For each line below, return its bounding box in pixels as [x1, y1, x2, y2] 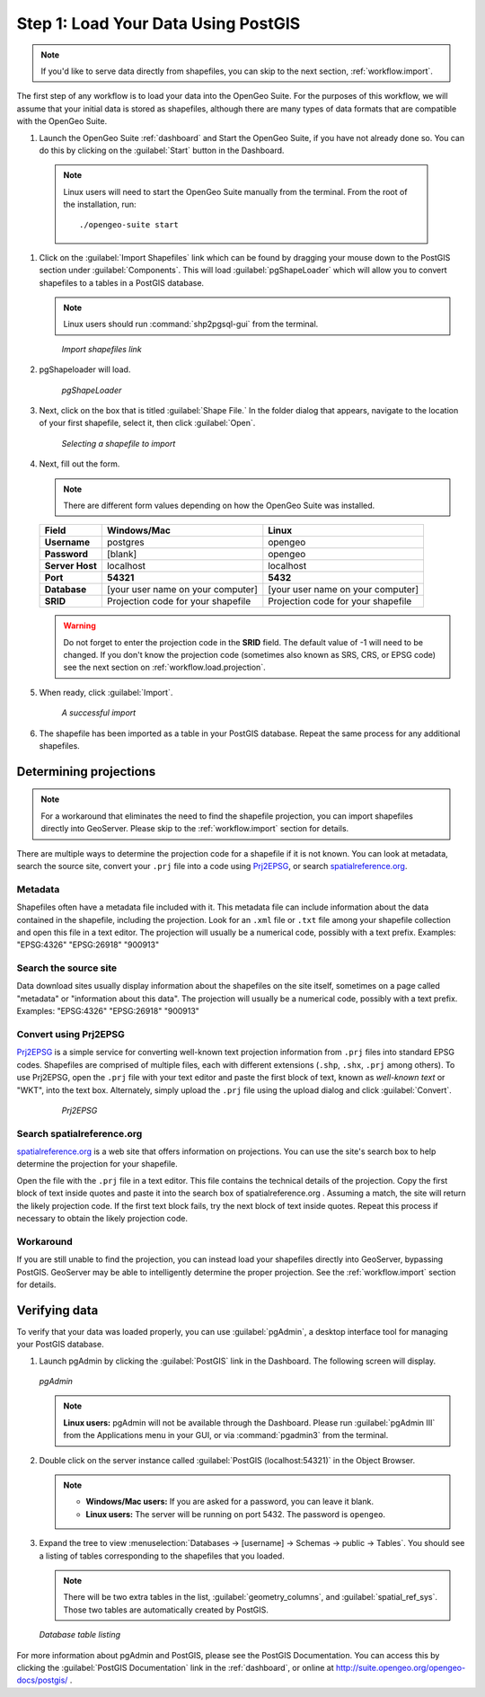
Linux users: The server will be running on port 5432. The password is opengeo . [85, 1508, 386, 1519]
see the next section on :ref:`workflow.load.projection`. [63, 662, 266, 673]
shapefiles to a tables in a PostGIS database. [39, 277, 205, 288]
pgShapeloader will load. [39, 364, 131, 375]
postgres [106, 536, 145, 548]
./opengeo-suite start [79, 220, 180, 230]
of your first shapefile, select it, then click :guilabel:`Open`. [39, 418, 256, 429]
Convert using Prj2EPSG [16, 1028, 126, 1041]
